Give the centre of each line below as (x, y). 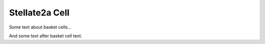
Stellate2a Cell (39, 13)
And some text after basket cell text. (46, 36)
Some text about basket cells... (40, 27)
